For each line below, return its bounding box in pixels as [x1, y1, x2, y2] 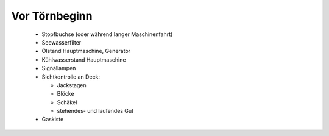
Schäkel [57, 98, 77, 106]
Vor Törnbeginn [11, 9, 93, 23]
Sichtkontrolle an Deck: [41, 73, 101, 81]
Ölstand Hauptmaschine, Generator [41, 48, 131, 55]
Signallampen [41, 65, 76, 72]
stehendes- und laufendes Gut [57, 107, 134, 115]
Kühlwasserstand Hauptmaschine [41, 55, 126, 63]
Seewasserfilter [41, 38, 82, 46]
